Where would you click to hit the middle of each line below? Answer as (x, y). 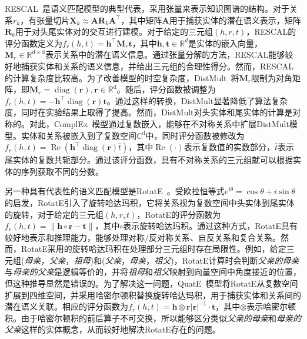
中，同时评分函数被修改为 (195, 135)
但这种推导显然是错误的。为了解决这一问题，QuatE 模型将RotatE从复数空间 (151, 283)
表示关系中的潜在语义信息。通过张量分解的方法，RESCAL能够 (165, 54)
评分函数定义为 (34, 43)
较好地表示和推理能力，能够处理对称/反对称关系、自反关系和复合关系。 (143, 237)
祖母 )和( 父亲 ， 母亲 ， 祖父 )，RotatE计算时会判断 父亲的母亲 (186, 260)
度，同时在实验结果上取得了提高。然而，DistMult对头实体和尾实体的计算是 (149, 112)
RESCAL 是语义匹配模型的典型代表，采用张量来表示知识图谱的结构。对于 (147, 8)
